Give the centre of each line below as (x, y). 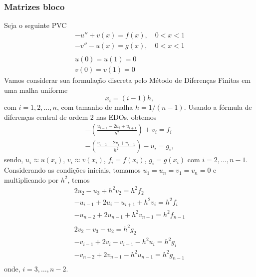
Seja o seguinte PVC (35, 25)
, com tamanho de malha (95, 107)
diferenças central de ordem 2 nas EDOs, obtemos (80, 117)
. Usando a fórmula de (218, 107)
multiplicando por (31, 179)
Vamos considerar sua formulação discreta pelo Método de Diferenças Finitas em (128, 80)
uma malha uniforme (36, 90)
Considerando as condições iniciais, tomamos (72, 170)
